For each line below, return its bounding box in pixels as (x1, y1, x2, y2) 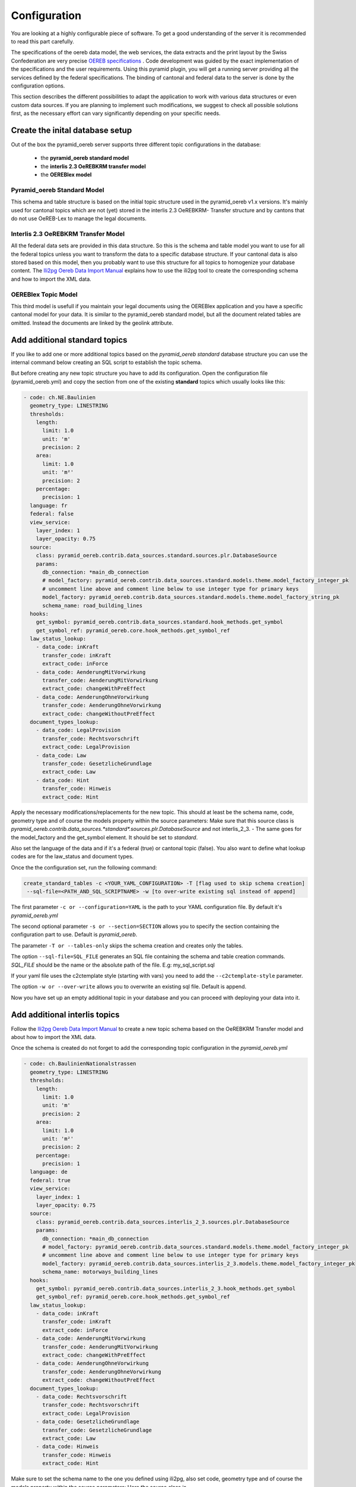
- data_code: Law (36, 752, 87, 758)
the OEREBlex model (40, 171, 92, 178)
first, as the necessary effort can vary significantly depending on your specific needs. (11, 110, 221, 117)
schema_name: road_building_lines (42, 602, 142, 609)
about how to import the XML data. (11, 1034, 96, 1040)
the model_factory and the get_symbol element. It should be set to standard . (11, 833, 198, 841)
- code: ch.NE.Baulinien (23, 394, 96, 401)
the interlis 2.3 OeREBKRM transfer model (40, 162, 146, 170)
